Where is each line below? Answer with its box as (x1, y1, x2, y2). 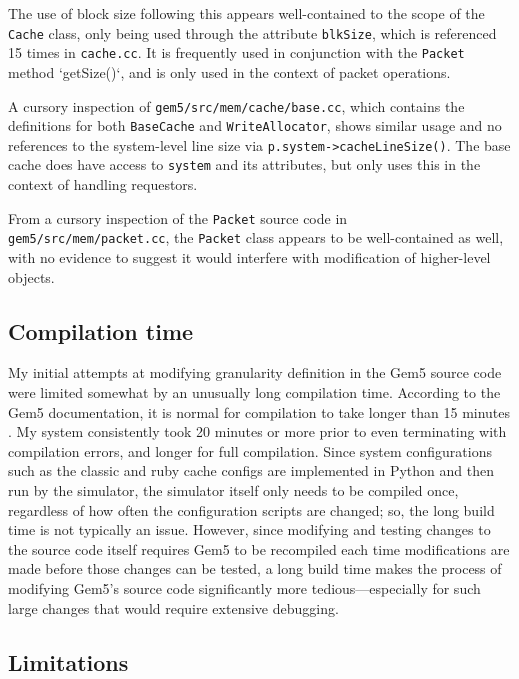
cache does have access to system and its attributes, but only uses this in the (8, 154, 481, 175)
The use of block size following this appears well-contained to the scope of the (8, 3, 485, 23)
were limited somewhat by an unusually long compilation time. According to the (8, 382, 501, 403)
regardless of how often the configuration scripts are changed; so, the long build (8, 499, 495, 520)
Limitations (8, 646, 129, 677)
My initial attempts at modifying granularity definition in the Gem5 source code (8, 362, 502, 383)
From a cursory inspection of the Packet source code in (8, 207, 348, 228)
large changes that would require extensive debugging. (8, 597, 339, 618)
